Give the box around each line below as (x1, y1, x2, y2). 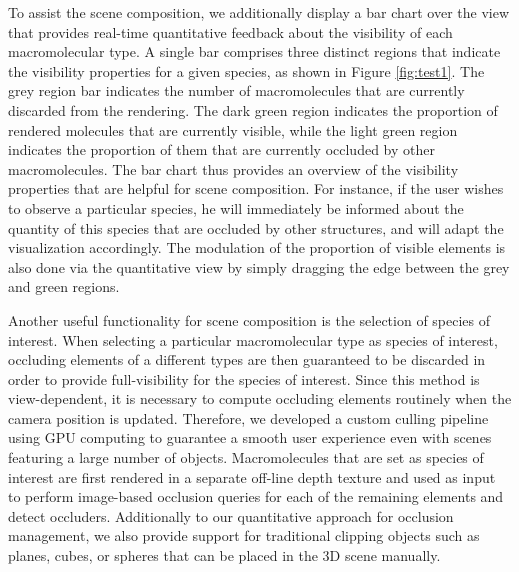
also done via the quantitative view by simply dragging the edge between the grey (8, 256, 510, 277)
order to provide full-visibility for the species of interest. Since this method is (8, 368, 480, 389)
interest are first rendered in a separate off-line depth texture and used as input (8, 466, 496, 487)
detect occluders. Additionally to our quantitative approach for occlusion (8, 505, 454, 526)
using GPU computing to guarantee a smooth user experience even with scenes (8, 427, 492, 448)
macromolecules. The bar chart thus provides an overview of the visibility (8, 158, 459, 179)
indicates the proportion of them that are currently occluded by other (8, 139, 435, 160)
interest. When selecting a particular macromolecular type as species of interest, (8, 329, 498, 350)
